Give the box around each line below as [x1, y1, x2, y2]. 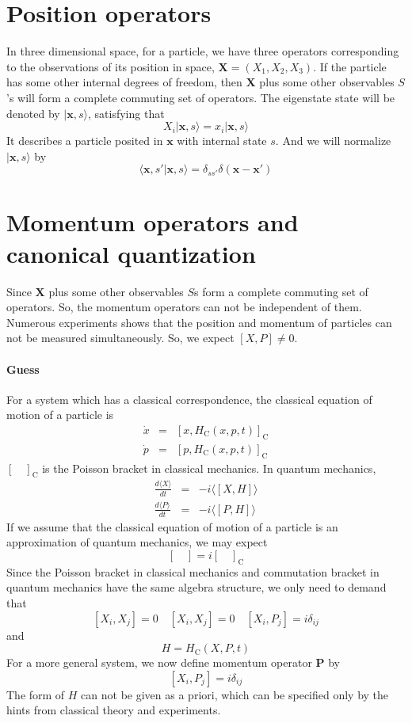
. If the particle [313, 58, 387, 74]
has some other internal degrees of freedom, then [6, 74, 242, 90]
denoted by [6, 105, 60, 121]
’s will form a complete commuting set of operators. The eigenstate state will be [6, 89, 395, 105]
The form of [6, 686, 65, 702]
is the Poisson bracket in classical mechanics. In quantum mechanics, [42, 459, 376, 476]
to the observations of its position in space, [6, 58, 215, 74]
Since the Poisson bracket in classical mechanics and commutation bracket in [6, 563, 380, 580]
